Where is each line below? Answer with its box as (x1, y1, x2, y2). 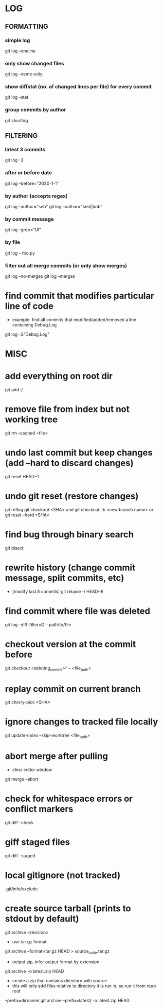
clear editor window (12, 767, 53, 773)
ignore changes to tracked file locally (5, 716, 158, 727)
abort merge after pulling (5, 751, 108, 762)
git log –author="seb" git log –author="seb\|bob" (5, 204, 103, 210)
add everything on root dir (5, 371, 113, 382)
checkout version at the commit (5, 638, 136, 649)
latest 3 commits (5, 146, 45, 153)
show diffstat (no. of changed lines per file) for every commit (5, 83, 152, 90)
